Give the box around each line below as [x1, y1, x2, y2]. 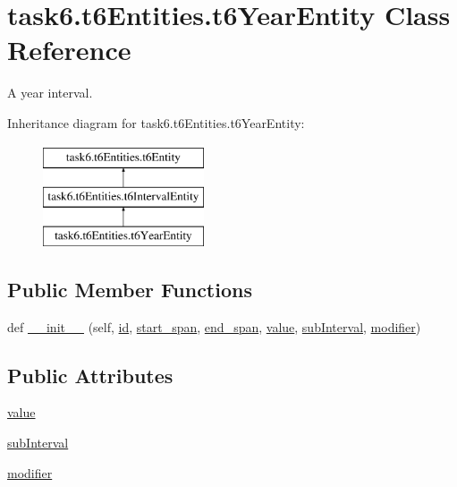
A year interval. [7, 83, 93, 102]
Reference [7, 31, 131, 68]
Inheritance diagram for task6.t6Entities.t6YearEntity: [7, 113, 305, 132]
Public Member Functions [7, 275, 252, 303]
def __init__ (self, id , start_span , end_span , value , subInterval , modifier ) [7, 317, 421, 336]
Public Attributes [7, 361, 173, 389]
